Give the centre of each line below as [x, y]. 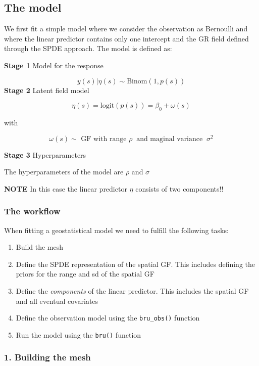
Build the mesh [40, 247]
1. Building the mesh [47, 357]
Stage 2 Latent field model [47, 90]
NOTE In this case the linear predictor [66, 188]
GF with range [104, 139]
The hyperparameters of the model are [64, 172]
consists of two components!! [179, 188]
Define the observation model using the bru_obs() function [108, 318]
